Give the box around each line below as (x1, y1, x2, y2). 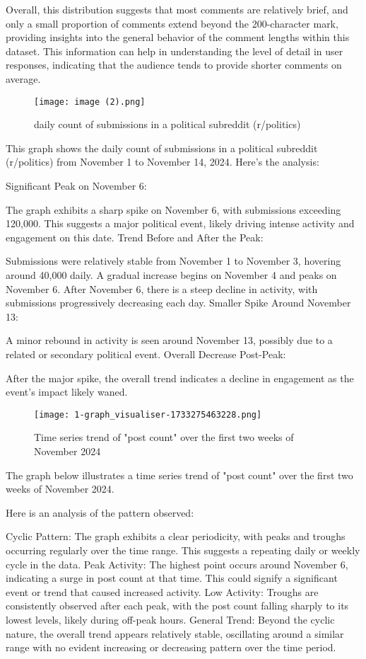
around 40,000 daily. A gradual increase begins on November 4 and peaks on (6, 267, 337, 282)
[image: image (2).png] (34, 96, 146, 107)
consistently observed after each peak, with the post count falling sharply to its (6, 598, 349, 613)
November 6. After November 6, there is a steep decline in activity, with (6, 281, 318, 296)
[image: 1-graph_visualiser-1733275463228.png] (34, 409, 262, 420)
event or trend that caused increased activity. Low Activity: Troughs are (6, 584, 319, 599)
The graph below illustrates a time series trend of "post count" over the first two (6, 467, 353, 482)
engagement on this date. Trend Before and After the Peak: (6, 229, 264, 244)
